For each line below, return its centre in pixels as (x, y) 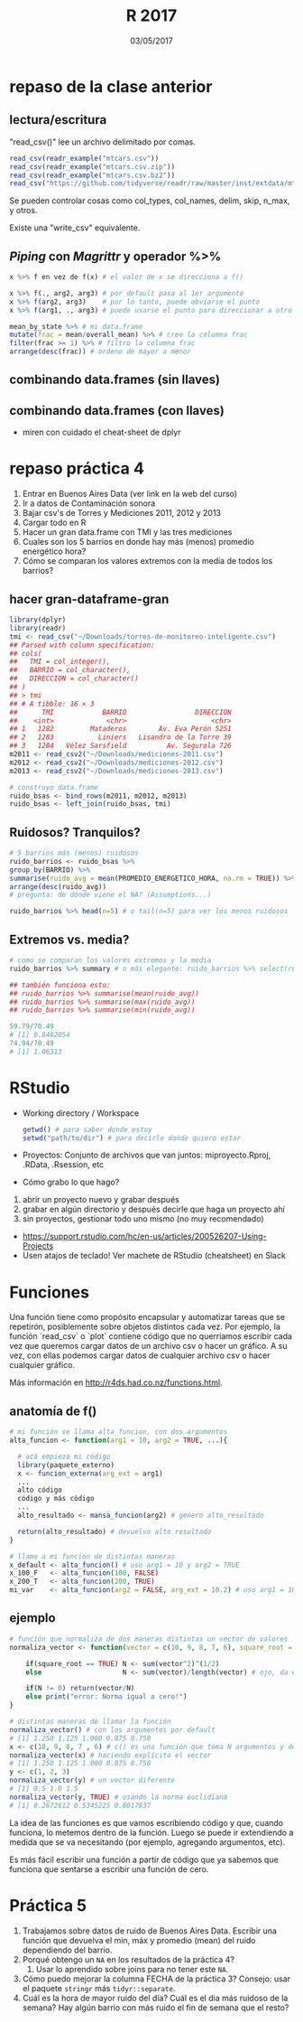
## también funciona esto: (60, 985)
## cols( (26, 653)
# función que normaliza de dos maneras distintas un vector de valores (149, 1639)
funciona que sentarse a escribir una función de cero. (109, 1869)
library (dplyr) (38, 620)
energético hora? (54, 551)
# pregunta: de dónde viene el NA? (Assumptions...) (110, 895)
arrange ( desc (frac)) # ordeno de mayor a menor (101, 352)
